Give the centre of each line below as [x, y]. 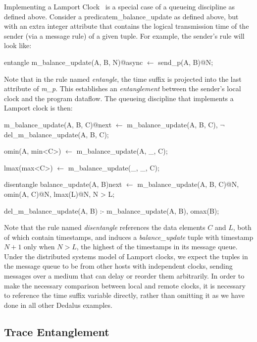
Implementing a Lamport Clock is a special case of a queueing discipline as [120, 6]
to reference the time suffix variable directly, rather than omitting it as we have [125, 295]
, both [242, 227]
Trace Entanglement [57, 331]
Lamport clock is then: [38, 108]
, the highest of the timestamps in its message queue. [157, 247]
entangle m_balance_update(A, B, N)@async [74, 62]
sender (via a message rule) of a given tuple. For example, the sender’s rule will [124, 35]
